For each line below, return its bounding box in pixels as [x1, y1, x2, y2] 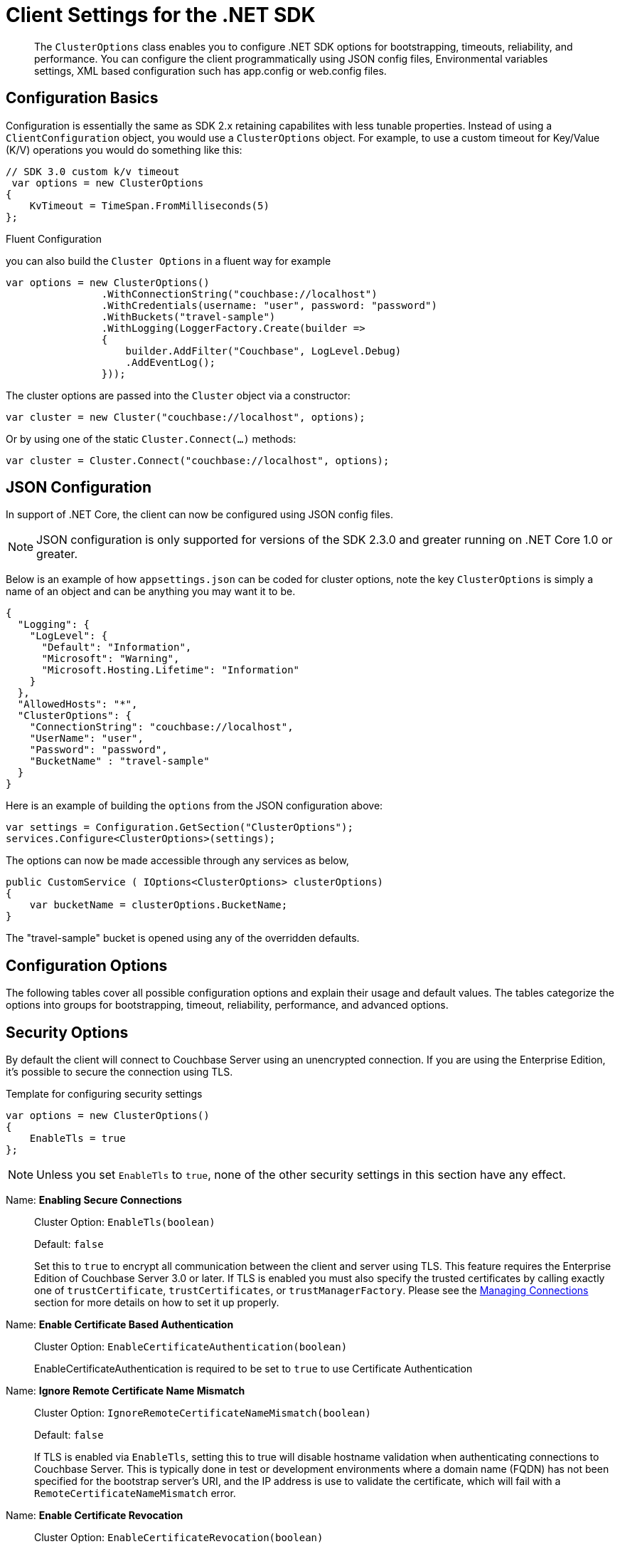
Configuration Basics [6, 89, 159, 107]
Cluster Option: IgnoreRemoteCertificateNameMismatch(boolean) [34, 1407, 371, 1419]
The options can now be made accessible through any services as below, [6, 854, 349, 867]
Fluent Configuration [6, 232, 102, 245]
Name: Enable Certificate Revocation [6, 1509, 183, 1522]
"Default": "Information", [41, 641, 192, 653]
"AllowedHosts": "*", [17, 698, 138, 710]
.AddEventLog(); [125, 356, 216, 368]
